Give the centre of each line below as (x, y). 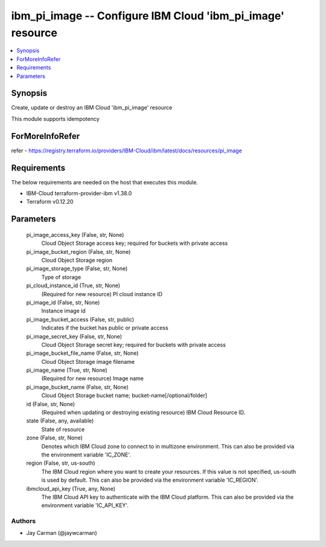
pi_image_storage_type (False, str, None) (77, 268)
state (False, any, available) (60, 421)
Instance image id (63, 311)
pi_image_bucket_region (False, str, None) (78, 251)
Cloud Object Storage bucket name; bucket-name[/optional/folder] (124, 395)
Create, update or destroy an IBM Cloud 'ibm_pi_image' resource (92, 108)
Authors (24, 521)
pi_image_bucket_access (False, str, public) (80, 319)
